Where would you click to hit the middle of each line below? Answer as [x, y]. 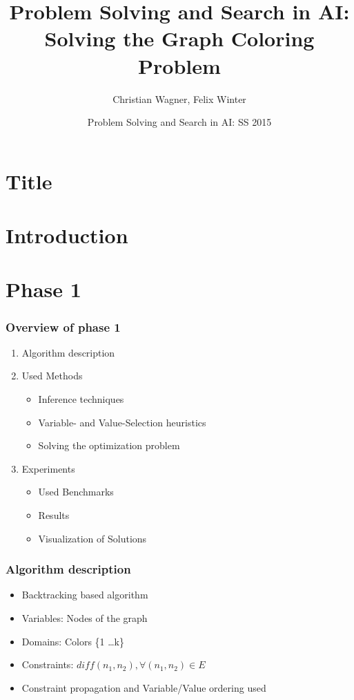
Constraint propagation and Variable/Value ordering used [144, 687]
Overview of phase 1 [63, 327]
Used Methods [52, 376]
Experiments [48, 468]
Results [54, 515]
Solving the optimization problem [109, 445]
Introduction [67, 235]
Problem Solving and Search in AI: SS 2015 [179, 122]
